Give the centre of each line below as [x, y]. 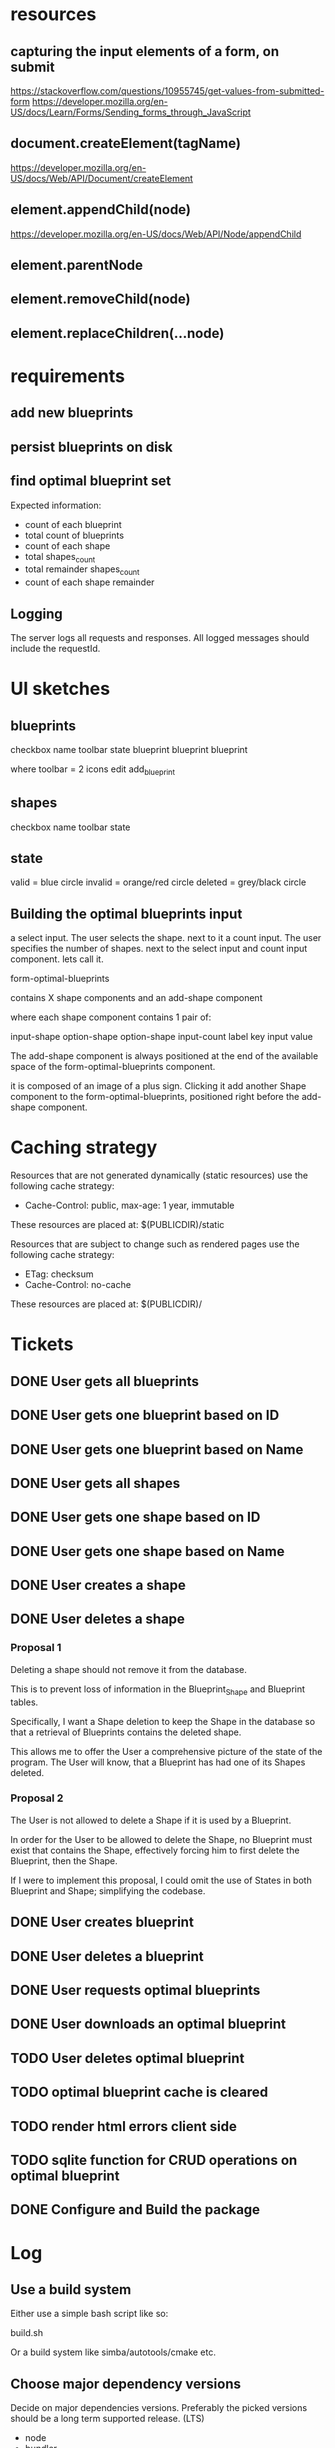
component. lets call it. [57, 959]
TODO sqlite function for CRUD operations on [154, 2159]
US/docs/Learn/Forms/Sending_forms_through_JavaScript [131, 112]
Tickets [42, 1344]
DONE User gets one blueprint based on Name [157, 1449]
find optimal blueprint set [91, 481]
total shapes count [60, 557]
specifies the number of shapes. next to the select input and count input [159, 949]
